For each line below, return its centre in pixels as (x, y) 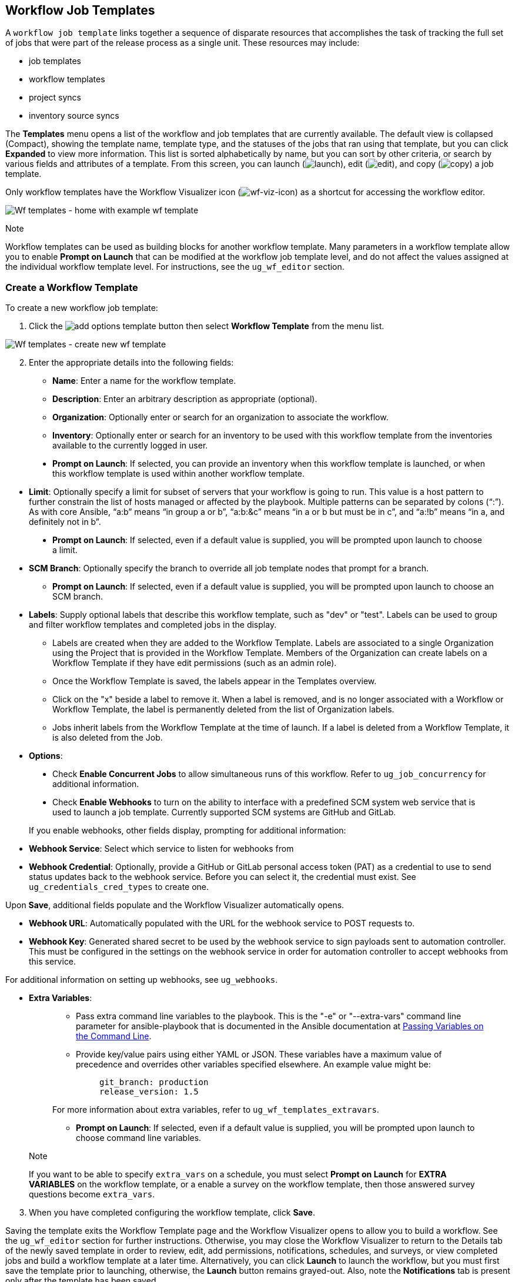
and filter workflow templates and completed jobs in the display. (153, 625)
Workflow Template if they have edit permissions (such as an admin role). (195, 663)
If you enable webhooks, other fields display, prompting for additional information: (188, 831)
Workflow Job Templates (80, 10)
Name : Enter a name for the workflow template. (144, 381)
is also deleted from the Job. (108, 738)
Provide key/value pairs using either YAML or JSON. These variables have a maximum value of (259, 1055)
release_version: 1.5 (149, 1092)
